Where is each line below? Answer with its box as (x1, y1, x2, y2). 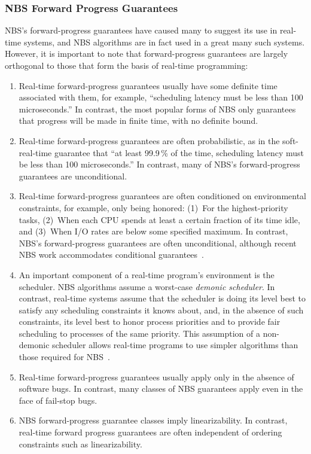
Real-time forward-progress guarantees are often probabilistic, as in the (19, 134, 280, 147)
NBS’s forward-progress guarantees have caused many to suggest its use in (5, 24, 278, 36)
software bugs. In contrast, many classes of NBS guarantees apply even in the (19, 382, 303, 395)
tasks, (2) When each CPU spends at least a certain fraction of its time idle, (19, 213, 300, 226)
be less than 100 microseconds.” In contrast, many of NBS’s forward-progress (19, 158, 300, 170)
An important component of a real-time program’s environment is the (19, 268, 275, 281)
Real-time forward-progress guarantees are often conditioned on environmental (19, 190, 306, 202)
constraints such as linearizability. (19, 437, 142, 450)
